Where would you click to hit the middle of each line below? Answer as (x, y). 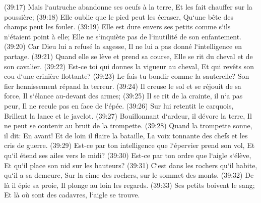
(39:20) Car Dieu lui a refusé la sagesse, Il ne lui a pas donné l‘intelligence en (123, 46)
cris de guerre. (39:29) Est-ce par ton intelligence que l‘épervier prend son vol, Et (129, 145)
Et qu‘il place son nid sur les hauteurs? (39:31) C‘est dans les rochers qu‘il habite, (131, 165)
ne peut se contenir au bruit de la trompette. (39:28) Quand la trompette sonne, (128, 125)
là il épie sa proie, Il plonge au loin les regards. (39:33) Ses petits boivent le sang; (129, 185)
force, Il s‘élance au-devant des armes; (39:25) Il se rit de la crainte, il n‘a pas (123, 96)
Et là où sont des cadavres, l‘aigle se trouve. (72, 195)
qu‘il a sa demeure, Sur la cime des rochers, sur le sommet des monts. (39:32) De (129, 175)
